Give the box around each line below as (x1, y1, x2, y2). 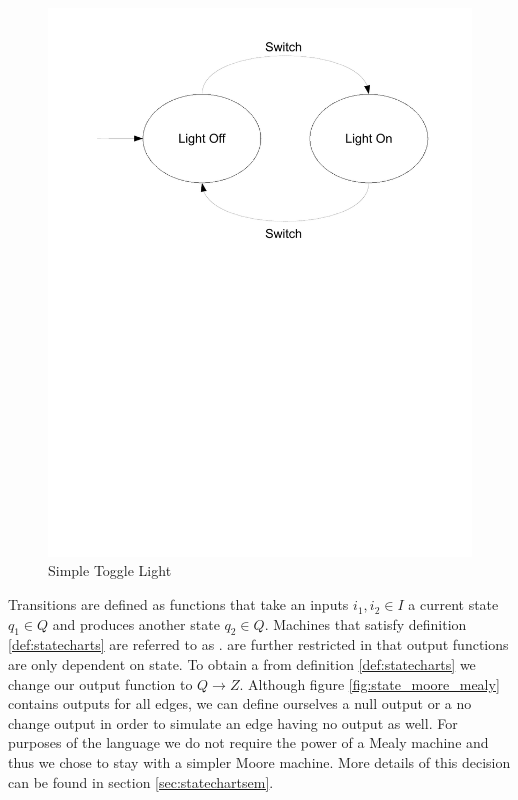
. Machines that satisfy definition (264, 613, 467, 634)
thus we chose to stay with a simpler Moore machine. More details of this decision (8, 752, 511, 773)
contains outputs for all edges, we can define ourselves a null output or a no (8, 693, 472, 714)
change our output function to (8, 673, 193, 694)
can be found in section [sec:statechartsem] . (8, 771, 274, 792)
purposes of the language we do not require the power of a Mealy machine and (8, 732, 489, 753)
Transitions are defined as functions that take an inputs (8, 594, 349, 615)
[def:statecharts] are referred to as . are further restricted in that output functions (8, 634, 509, 655)
